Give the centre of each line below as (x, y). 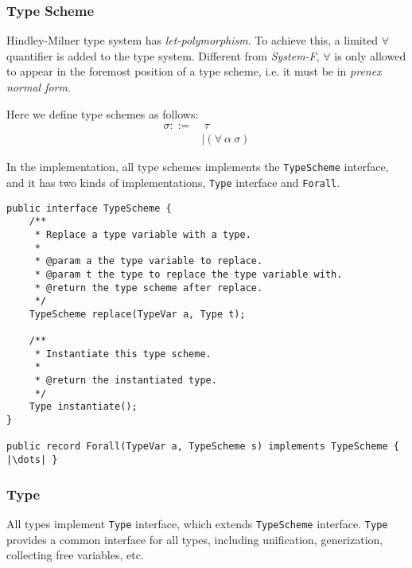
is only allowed (370, 55)
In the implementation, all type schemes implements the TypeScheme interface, (198, 167)
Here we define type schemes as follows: (103, 113)
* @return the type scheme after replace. (149, 288)
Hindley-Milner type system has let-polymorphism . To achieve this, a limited (192, 40)
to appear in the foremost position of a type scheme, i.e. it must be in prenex (194, 71)
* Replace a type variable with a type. (143, 234)
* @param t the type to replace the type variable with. (189, 274)
